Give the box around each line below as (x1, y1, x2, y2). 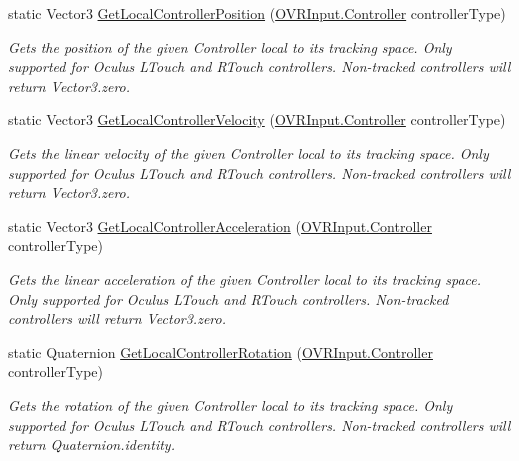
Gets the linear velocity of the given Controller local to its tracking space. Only (8, 142, 489, 163)
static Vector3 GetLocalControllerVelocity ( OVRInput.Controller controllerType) (8, 109, 506, 130)
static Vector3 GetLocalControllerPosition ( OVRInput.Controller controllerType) (8, 3, 506, 23)
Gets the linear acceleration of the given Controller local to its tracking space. (8, 268, 482, 289)
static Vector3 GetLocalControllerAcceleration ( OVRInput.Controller (8, 215, 432, 236)
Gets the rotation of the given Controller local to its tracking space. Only (8, 394, 453, 415)
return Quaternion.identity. (8, 434, 175, 455)
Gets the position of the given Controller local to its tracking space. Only (8, 36, 452, 57)
